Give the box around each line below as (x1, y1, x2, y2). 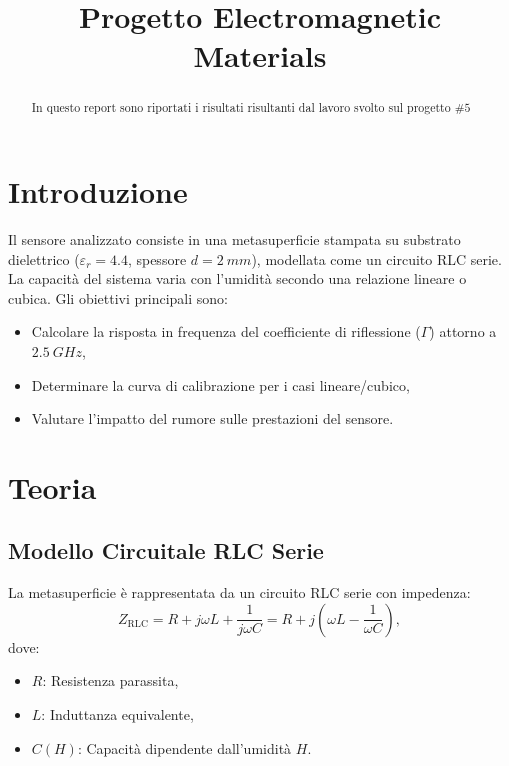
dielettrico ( (8, 248, 80, 269)
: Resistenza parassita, (42, 670, 179, 691)
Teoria (8, 466, 97, 507)
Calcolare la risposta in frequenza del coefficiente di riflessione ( (31, 321, 421, 342)
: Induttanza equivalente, (41, 704, 194, 725)
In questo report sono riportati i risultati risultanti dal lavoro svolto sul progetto (31, 99, 451, 116)
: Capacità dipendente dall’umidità (77, 737, 292, 758)
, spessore (127, 248, 187, 269)
